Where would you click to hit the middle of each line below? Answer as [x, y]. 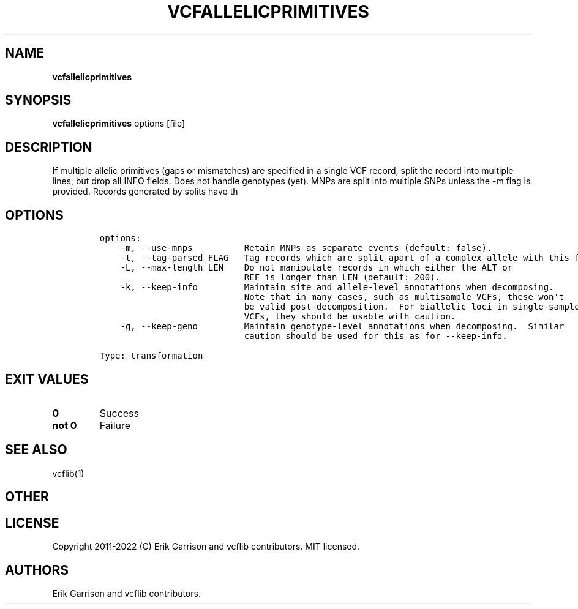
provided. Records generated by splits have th [145, 192]
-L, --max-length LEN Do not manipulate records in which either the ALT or [317, 268]
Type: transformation [151, 356]
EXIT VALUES [47, 379]
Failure [115, 425]
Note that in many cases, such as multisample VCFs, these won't [404, 297]
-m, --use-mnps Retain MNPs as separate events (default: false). [306, 248]
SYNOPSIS [38, 100]
